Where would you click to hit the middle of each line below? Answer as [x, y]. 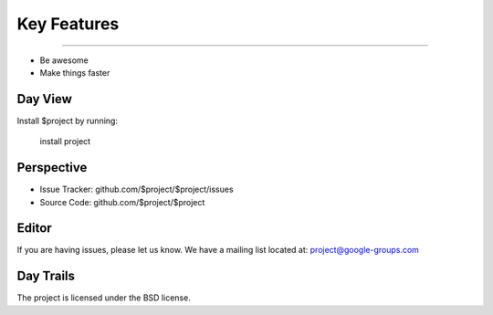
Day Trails [46, 276]
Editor [34, 228]
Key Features [68, 24]
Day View [45, 99]
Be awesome [64, 60]
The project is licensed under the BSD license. [104, 298]
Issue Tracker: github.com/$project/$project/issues [136, 189]
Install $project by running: [68, 121]
